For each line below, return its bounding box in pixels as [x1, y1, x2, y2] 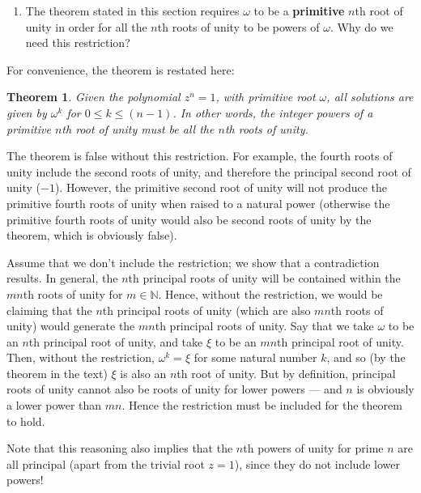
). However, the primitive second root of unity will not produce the [54, 179, 388, 196]
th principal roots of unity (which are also [102, 301, 311, 318]
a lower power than [6, 397, 102, 414]
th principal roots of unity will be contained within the [128, 270, 401, 287]
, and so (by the [326, 349, 406, 366]
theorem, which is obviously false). [6, 227, 177, 244]
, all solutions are [326, 88, 414, 105]
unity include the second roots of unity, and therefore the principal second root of [6, 163, 411, 180]
